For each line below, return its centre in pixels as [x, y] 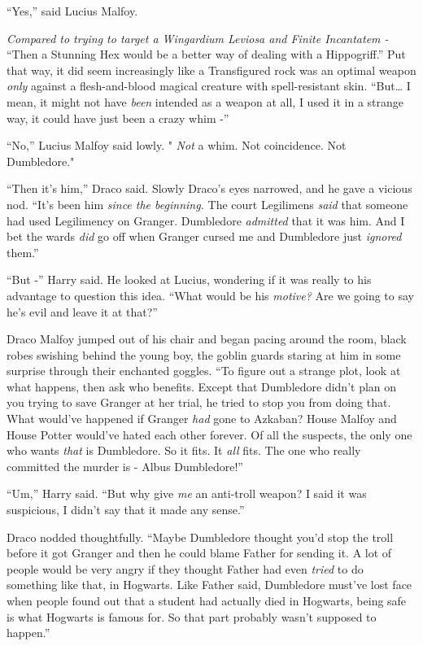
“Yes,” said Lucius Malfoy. [72, 11]
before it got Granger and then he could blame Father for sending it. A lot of [199, 553]
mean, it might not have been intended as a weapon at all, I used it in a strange [205, 101]
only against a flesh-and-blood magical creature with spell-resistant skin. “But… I [209, 86]
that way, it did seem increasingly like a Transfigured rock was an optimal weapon [211, 70]
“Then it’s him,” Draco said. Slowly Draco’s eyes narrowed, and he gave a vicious [209, 188]
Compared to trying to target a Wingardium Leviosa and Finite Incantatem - [198, 38]
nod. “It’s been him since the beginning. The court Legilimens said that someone [207, 204]
